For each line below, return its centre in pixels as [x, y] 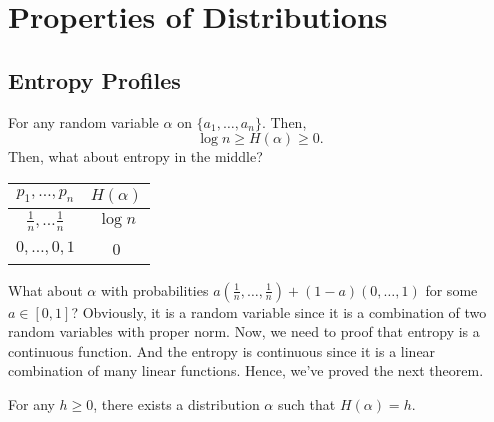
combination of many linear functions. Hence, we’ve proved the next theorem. [246, 370]
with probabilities [154, 289]
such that [306, 403]
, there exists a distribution [176, 403]
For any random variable [83, 121]
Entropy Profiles [94, 79]
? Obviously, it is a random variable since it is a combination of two [279, 311]
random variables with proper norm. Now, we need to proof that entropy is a [244, 331]
